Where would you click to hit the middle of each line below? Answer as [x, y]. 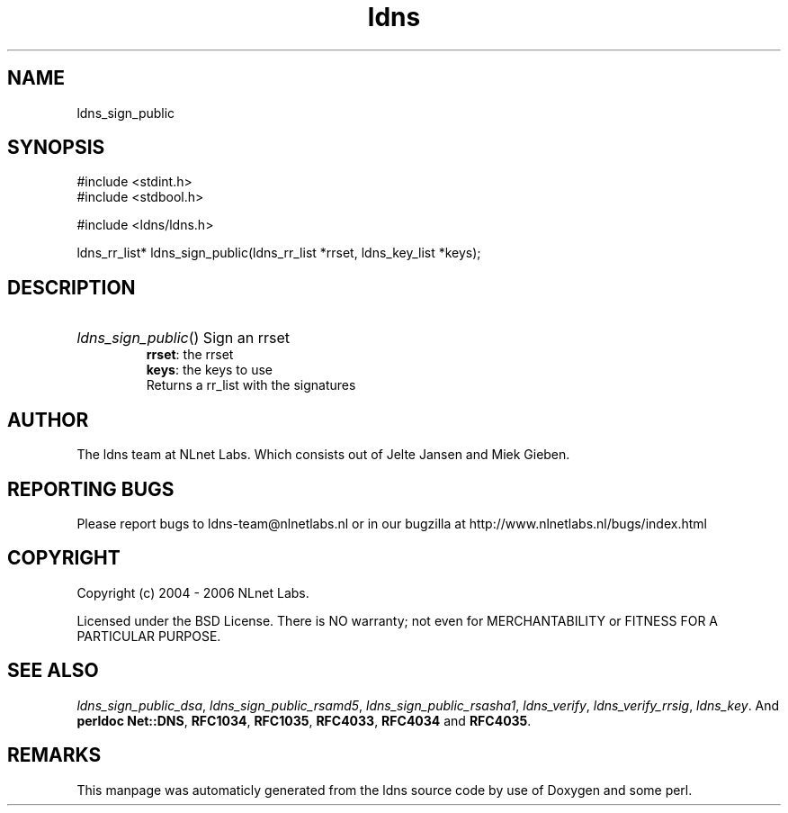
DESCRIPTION [72, 287]
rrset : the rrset [190, 355]
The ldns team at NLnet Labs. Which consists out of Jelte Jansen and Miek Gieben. [323, 455]
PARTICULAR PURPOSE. [149, 636]
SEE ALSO [53, 671]
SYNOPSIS [56, 148]
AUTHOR [48, 420]
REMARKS [54, 755]
